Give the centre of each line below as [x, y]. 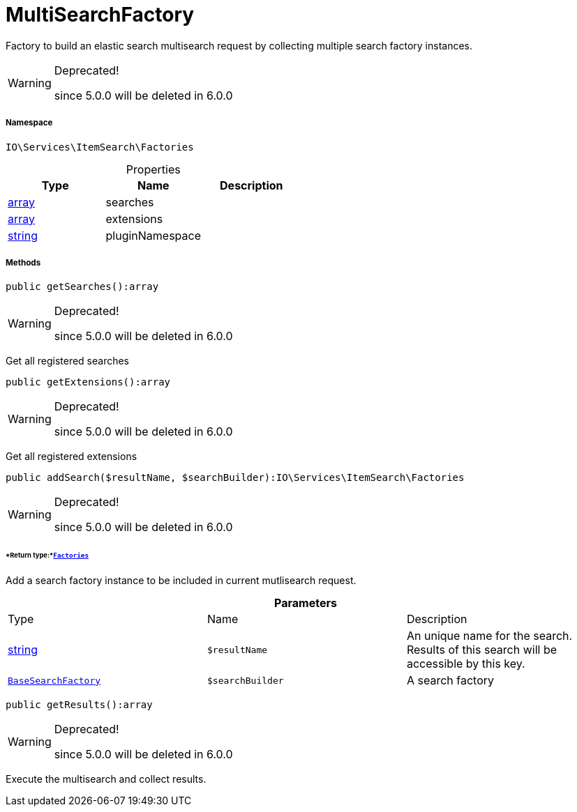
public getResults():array [79, 705]
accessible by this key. [466, 664]
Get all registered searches [68, 361]
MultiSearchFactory [100, 15]
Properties [153, 169]
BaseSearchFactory [54, 680]
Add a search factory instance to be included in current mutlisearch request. [181, 580]
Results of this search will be [482, 650]
